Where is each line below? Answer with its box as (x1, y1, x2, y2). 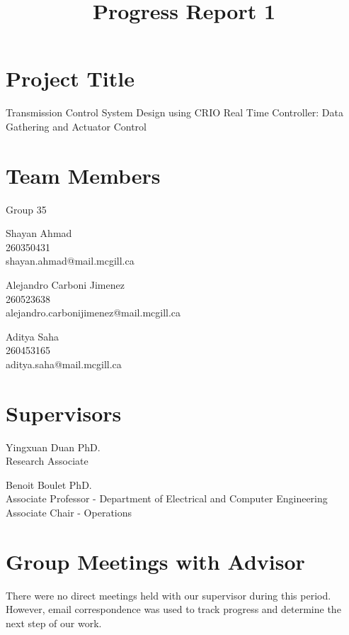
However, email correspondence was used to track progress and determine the (6, 602, 341, 617)
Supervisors (6, 398, 122, 427)
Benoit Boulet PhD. (6, 477, 92, 492)
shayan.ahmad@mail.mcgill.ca (6, 253, 135, 268)
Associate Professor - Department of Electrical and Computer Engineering (6, 491, 328, 506)
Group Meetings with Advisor (6, 546, 305, 575)
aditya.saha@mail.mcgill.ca (6, 356, 122, 371)
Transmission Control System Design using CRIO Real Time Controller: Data (6, 105, 343, 120)
